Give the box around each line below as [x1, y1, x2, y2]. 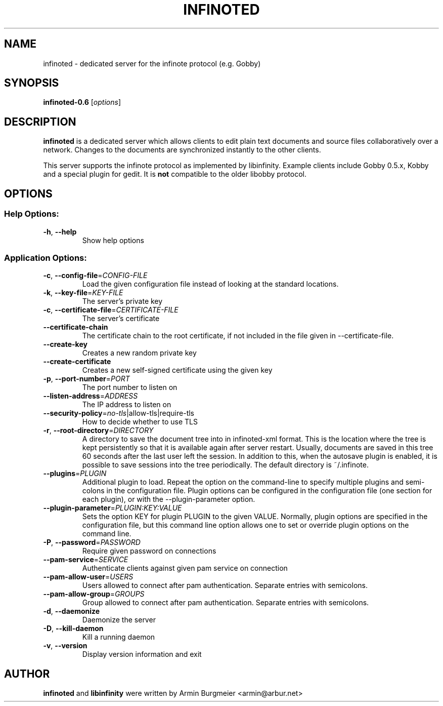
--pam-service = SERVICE [43, 555, 128, 564]
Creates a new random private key [82, 348, 197, 358]
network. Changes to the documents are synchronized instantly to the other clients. [43, 145, 321, 154]
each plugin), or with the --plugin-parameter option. [82, 495, 255, 504]
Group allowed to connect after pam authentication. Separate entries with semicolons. [82, 598, 369, 607]
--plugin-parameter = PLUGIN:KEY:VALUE [43, 503, 182, 513]
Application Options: [4, 252, 87, 263]
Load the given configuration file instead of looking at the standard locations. [82, 280, 339, 289]
